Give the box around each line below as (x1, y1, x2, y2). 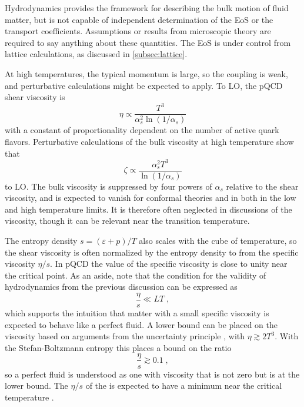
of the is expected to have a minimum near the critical (85, 379, 282, 392)
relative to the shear (226, 180, 299, 192)
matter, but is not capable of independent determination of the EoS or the (5, 13, 273, 25)
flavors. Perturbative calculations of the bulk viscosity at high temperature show (5, 135, 294, 147)
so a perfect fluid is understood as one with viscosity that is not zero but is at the (5, 368, 300, 380)
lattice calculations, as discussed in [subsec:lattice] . (5, 48, 188, 60)
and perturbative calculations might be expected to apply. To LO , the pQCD (5, 79, 283, 91)
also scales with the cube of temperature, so (139, 234, 297, 247)
